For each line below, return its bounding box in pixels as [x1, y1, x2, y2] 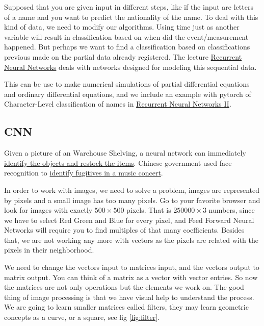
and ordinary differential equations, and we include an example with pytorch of [4, 88, 251, 99]
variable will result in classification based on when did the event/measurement [4, 31, 249, 42]
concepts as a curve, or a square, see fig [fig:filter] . [4, 312, 160, 322]
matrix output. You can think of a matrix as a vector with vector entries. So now [4, 271, 258, 282]
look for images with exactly [4, 205, 93, 215]
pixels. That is [126, 205, 171, 215]
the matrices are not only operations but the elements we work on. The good [4, 282, 244, 292]
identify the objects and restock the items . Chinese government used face [4, 157, 232, 168]
